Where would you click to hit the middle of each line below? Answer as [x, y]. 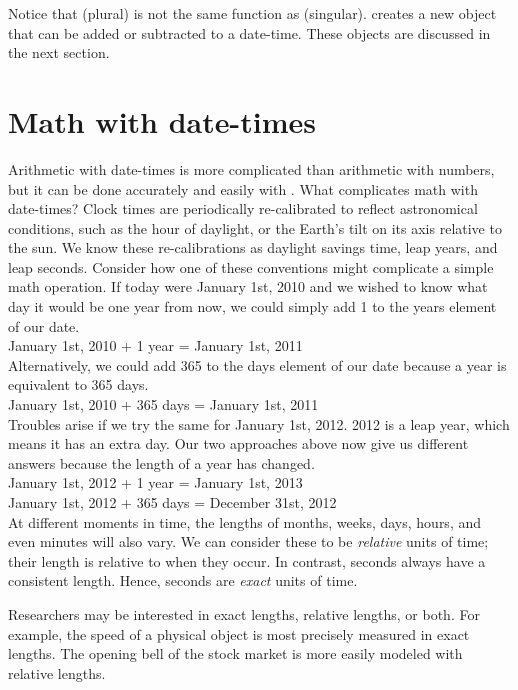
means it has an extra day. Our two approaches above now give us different [238, 443]
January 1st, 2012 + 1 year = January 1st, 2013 [155, 482]
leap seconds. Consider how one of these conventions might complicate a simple [251, 266]
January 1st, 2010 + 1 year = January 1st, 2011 [155, 345]
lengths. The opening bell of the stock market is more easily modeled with [235, 653]
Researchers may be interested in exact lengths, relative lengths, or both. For [244, 613]
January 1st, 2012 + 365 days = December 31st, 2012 [172, 502]
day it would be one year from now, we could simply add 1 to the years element [252, 306]
